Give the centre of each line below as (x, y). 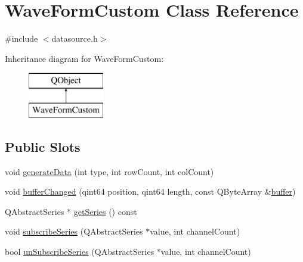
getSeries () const (105, 211)
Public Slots (43, 146)
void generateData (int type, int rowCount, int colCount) (109, 171)
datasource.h (75, 38)
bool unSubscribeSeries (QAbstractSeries (80, 252)
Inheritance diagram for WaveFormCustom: (84, 58)
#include (21, 38)
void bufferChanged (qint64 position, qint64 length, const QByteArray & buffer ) (150, 191)
